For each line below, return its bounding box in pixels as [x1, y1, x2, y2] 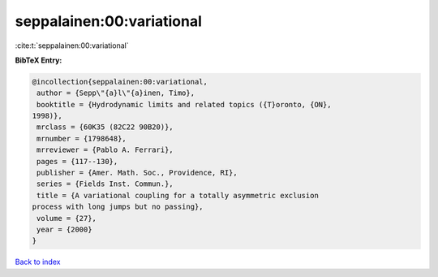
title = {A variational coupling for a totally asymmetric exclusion [36, 191, 320, 200]
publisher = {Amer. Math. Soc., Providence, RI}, [36, 168, 238, 178]
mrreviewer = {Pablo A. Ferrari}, [36, 145, 174, 154]
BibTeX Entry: [15, 55, 62, 65]
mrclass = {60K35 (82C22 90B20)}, [36, 123, 174, 132]
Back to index [15, 257, 61, 267]
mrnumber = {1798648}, [36, 134, 127, 143]
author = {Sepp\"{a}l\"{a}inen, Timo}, [36, 89, 195, 97]
